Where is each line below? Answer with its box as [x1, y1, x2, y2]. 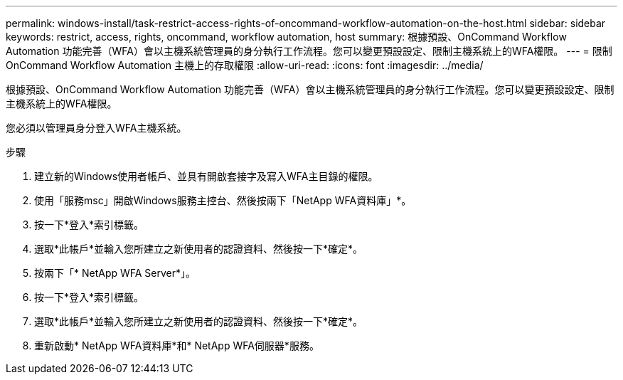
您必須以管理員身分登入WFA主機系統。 [6, 122, 187, 134]
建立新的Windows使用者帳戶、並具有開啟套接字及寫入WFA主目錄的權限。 [34, 170, 378, 182]
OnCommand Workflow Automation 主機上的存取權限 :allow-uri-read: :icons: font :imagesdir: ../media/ [6, 59, 484, 71]
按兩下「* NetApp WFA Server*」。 [34, 267, 196, 279]
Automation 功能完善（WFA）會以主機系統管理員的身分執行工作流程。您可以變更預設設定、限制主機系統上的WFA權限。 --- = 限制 [6, 45, 612, 57]
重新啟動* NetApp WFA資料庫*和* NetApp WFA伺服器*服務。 [34, 339, 319, 352]
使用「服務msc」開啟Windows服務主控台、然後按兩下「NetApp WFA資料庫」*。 [34, 194, 412, 206]
